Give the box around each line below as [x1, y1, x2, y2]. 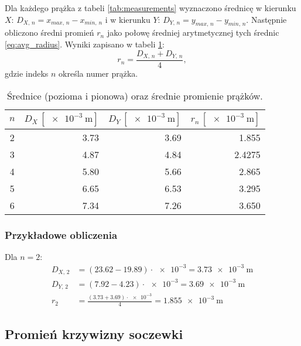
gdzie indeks [5, 67, 49, 80]
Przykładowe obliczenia [5, 227, 118, 242]
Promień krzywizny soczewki [5, 324, 183, 342]
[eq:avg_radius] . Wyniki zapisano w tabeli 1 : [5, 37, 165, 50]
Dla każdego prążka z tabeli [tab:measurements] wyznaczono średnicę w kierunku [5, 2, 296, 13]
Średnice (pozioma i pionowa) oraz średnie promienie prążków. [6, 88, 263, 102]
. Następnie [246, 13, 287, 25]
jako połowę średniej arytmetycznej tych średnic [107, 26, 279, 39]
